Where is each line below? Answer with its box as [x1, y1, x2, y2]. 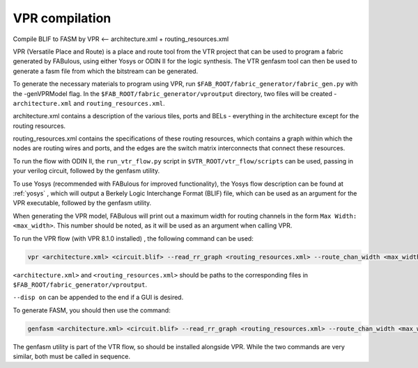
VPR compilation [13, 10, 111, 26]
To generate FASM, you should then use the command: [13, 306, 171, 314]
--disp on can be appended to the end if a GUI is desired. [13, 293, 184, 302]
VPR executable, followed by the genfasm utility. [13, 199, 152, 207]
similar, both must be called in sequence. [13, 352, 131, 361]
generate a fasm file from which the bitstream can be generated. [13, 67, 199, 75]
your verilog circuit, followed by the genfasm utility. [13, 167, 160, 175]
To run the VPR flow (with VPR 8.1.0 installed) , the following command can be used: [13, 234, 254, 243]
